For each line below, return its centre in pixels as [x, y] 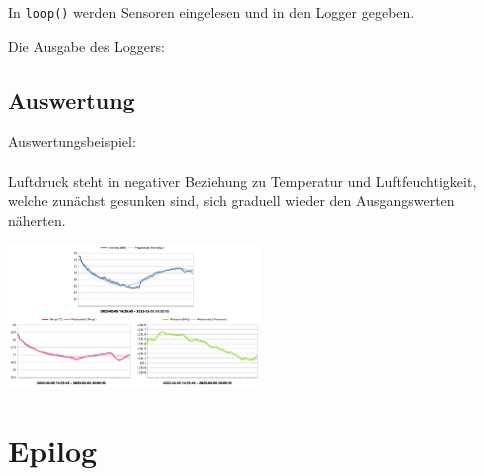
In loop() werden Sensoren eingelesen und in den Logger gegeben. [211, 12]
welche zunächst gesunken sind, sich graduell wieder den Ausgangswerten [231, 200]
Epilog [53, 449]
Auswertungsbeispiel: [72, 141]
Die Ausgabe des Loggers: [86, 45]
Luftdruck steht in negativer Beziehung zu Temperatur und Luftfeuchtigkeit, [242, 180]
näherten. [37, 219]
